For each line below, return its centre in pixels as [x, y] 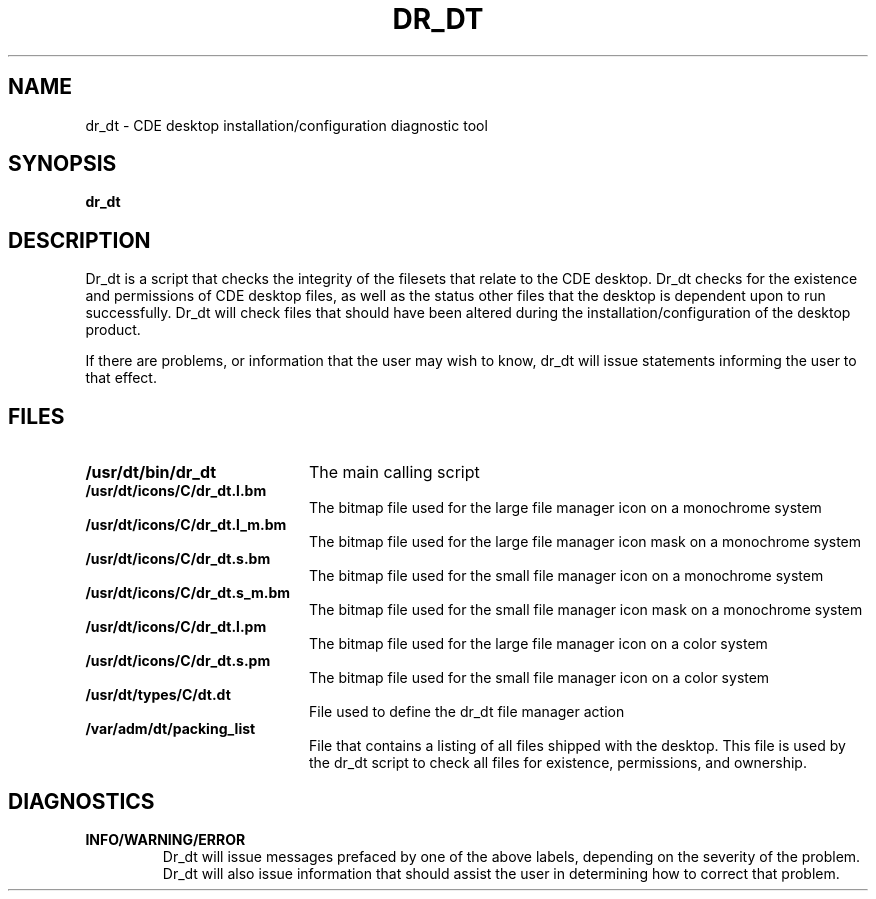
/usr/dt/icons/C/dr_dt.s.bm [178, 559]
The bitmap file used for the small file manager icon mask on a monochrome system [586, 610]
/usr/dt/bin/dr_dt [151, 472]
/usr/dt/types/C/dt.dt [158, 695]
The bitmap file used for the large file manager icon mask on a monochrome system [585, 542]
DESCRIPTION [79, 240]
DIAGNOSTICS [81, 801]
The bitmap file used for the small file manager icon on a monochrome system [566, 576]
